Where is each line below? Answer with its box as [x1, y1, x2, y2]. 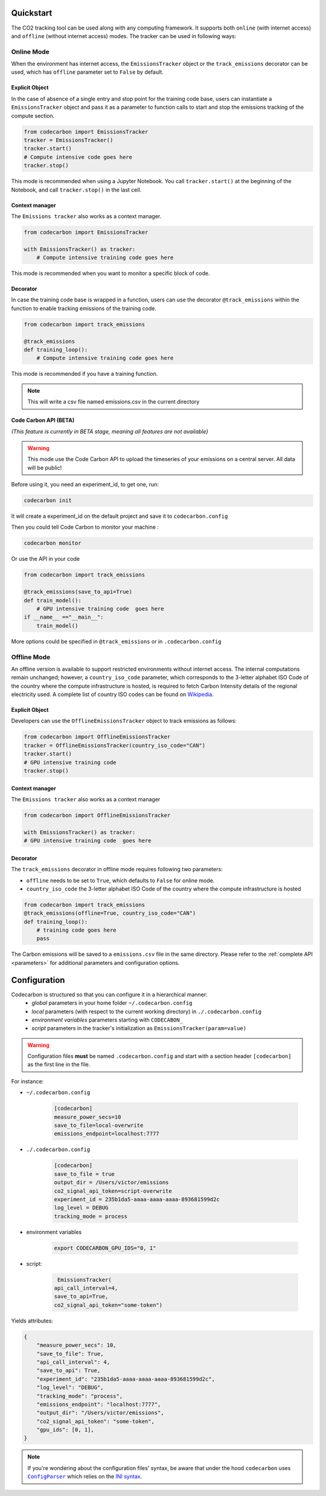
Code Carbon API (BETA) [11, 417, 75, 424]
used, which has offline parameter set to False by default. [11, 68, 164, 76]
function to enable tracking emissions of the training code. [11, 305, 157, 312]
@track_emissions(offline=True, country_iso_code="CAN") [24, 910, 196, 917]
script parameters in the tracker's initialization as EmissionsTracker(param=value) [31, 1025, 247, 1032]
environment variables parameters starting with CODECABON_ [31, 1016, 184, 1024]
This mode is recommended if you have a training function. [11, 370, 158, 378]
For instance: [11, 1077, 44, 1085]
